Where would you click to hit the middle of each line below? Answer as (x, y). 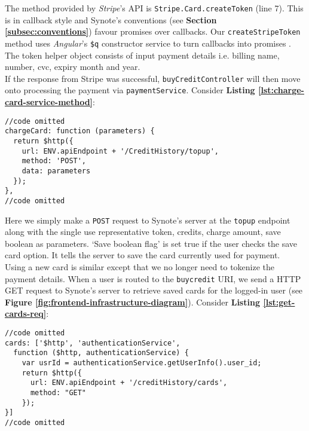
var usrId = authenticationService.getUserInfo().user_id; (142, 363)
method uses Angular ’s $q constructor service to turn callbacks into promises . (148, 43)
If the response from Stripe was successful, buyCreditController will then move (153, 78)
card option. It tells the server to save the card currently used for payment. (143, 255)
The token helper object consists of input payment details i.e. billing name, (142, 55)
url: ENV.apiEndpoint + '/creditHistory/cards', (129, 383)
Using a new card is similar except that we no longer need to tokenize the (140, 267)
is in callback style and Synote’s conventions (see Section (111, 19)
